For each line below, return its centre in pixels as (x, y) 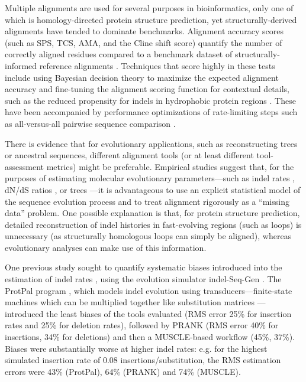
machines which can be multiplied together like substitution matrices (130, 302)
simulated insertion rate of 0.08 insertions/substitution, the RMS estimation (143, 360)
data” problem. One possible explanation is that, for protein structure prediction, (152, 213)
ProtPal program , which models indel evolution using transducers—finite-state (149, 290)
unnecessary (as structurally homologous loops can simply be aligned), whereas (148, 236)
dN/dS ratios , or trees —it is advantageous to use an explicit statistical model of (153, 189)
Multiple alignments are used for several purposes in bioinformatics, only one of (149, 8)
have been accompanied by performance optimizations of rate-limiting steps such (151, 112)
